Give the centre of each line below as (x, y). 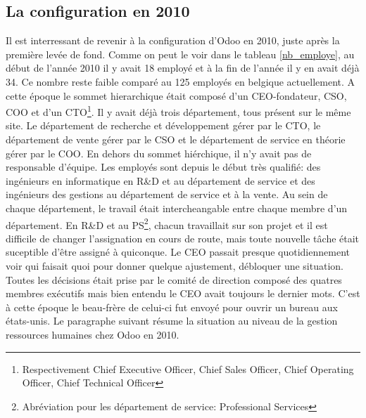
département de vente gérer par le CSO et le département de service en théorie (176, 139)
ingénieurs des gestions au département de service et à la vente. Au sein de (167, 194)
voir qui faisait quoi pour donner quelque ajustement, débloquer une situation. (175, 266)
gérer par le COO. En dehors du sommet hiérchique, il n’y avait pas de (159, 153)
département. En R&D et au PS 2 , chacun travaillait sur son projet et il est (167, 223)
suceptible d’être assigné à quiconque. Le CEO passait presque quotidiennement (178, 252)
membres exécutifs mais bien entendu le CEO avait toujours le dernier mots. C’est (183, 293)
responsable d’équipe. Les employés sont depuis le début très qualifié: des (163, 167)
